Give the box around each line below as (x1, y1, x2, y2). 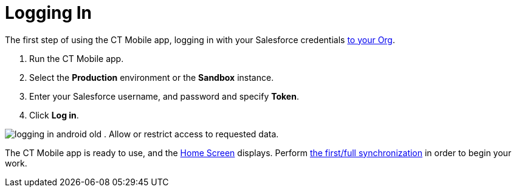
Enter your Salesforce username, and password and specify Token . (29, 91, 299, 101)
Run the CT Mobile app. (29, 53, 124, 64)
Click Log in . (29, 109, 79, 120)
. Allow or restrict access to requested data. (104, 128, 279, 139)
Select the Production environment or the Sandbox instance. (29, 72, 274, 83)
